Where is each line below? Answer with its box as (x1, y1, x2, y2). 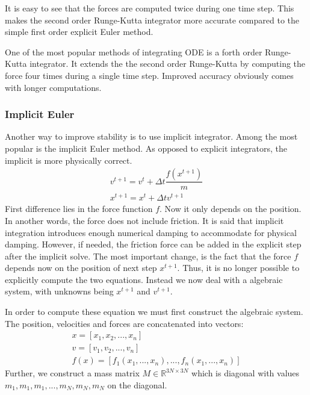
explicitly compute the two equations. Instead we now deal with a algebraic (5, 273, 283, 285)
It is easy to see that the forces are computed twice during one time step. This (5, 2, 294, 14)
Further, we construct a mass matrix (5, 367, 140, 379)
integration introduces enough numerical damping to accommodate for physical (5, 226, 297, 238)
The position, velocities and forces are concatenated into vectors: (5, 317, 244, 329)
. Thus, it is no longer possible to (177, 261, 300, 274)
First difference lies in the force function (5, 202, 153, 215)
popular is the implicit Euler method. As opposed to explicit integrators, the (5, 142, 287, 154)
